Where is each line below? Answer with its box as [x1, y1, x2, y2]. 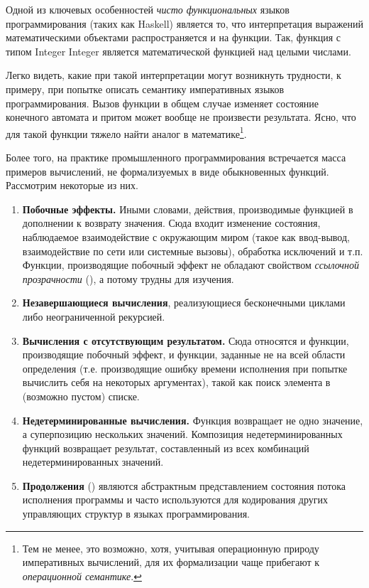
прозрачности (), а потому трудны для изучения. [22, 271, 234, 286]
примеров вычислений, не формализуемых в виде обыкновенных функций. [6, 164, 329, 178]
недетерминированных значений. [22, 454, 164, 469]
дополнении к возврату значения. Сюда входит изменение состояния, [22, 215, 321, 230]
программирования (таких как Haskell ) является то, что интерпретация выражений [6, 16, 363, 31]
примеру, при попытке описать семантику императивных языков [6, 81, 285, 96]
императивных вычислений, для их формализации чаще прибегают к [22, 555, 320, 570]
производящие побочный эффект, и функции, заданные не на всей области [22, 347, 346, 362]
